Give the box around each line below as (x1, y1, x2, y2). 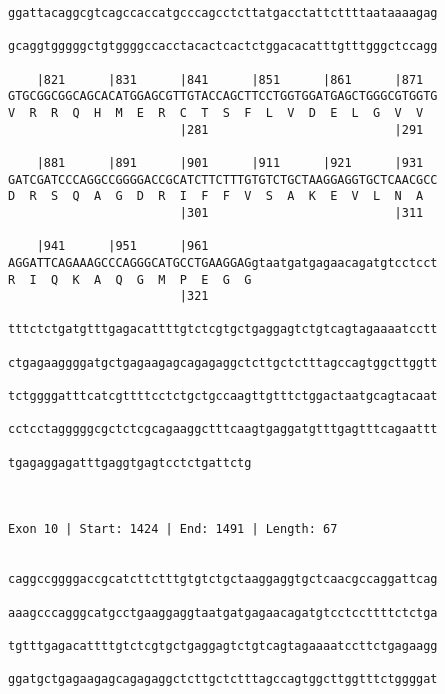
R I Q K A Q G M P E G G (8, 272, 252, 287)
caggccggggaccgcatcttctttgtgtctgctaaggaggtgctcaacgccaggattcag (8, 572, 438, 587)
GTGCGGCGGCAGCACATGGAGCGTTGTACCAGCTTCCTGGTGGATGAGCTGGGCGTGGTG (8, 89, 438, 104)
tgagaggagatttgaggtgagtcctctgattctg (8, 455, 252, 470)
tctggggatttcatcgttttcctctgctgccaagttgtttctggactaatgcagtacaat (8, 389, 438, 404)
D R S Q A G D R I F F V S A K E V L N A (8, 189, 424, 204)
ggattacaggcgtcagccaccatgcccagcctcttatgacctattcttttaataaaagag (8, 6, 438, 20)
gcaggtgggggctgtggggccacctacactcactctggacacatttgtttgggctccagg (8, 39, 438, 54)
